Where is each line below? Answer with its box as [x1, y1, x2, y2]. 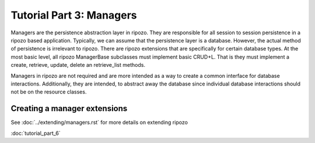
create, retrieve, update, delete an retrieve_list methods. [10, 62, 146, 69]
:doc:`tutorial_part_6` [10, 130, 61, 137]
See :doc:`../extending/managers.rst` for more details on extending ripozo [10, 119, 188, 126]
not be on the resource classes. [10, 88, 87, 95]
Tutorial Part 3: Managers [10, 9, 137, 22]
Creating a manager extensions [10, 103, 128, 113]
